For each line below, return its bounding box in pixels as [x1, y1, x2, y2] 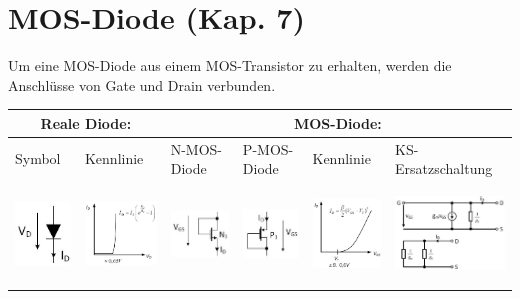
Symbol [15, 148, 61, 169]
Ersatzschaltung [395, 158, 493, 179]
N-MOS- [170, 138, 223, 159]
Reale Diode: [40, 112, 132, 133]
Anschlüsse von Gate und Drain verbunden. [8, 74, 276, 95]
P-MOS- [242, 138, 294, 159]
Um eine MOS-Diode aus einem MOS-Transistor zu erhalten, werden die [8, 55, 452, 76]
